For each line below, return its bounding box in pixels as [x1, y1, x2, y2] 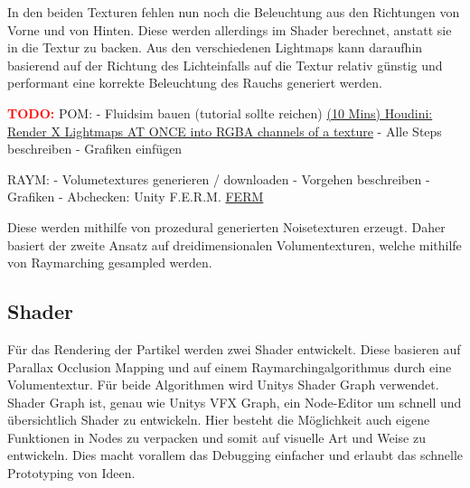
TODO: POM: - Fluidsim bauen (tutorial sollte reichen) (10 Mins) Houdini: [7, 103, 433, 122]
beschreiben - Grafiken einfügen [7, 139, 183, 158]
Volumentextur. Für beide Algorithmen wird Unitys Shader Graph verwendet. [7, 375, 439, 394]
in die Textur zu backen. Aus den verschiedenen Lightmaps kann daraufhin [7, 38, 423, 57]
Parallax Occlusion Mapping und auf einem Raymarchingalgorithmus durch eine [7, 357, 452, 376]
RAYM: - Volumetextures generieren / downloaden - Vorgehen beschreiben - [7, 169, 430, 188]
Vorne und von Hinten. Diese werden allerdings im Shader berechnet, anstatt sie [7, 20, 452, 39]
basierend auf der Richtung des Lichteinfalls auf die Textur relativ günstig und [7, 55, 443, 74]
